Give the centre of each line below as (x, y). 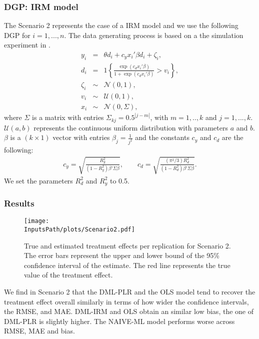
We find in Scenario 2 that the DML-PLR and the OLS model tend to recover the (130, 291)
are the (232, 137)
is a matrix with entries (68, 117)
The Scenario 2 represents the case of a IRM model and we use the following (121, 25)
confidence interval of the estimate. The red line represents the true (127, 265)
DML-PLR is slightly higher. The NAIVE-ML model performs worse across (119, 321)
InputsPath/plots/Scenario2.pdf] (79, 229)
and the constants (162, 137)
